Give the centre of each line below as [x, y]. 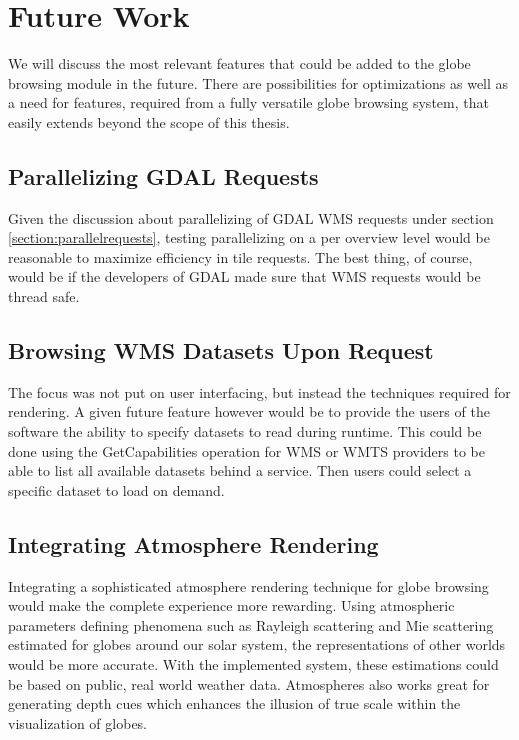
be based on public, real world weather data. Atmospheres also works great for [249, 683]
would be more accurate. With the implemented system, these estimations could [253, 664]
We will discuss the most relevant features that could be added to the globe [239, 63]
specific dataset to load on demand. [116, 489]
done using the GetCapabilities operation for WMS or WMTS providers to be [246, 450]
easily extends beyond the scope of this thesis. [149, 121]
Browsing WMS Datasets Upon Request [221, 350]
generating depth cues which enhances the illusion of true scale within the [234, 703]
